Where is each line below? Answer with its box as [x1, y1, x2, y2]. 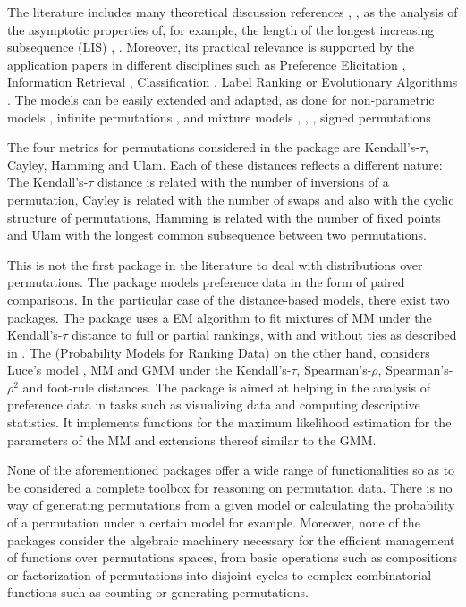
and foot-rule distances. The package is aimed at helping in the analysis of [22, 377, 431, 396]
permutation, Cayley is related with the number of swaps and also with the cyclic [7, 190, 454, 208]
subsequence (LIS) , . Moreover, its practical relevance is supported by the [7, 38, 414, 56]
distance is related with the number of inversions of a [97, 173, 389, 191]
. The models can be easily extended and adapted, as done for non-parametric [7, 89, 435, 108]
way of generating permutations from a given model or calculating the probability [7, 495, 455, 514]
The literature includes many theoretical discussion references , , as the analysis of [7, 3, 458, 21]
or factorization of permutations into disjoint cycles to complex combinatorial [7, 565, 432, 584]
